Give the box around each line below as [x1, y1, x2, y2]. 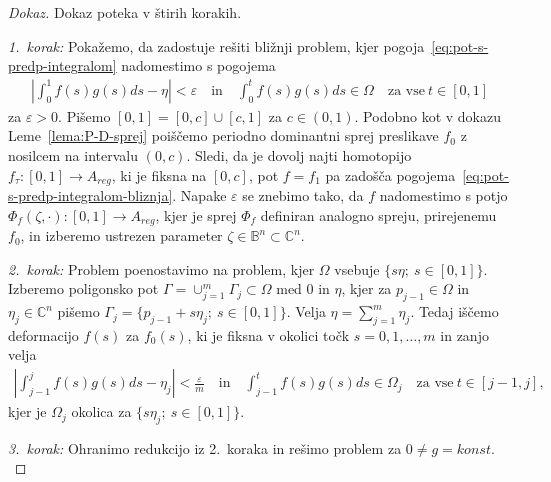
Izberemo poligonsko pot [8, 278, 159, 299]
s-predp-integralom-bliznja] [8, 185, 173, 206]
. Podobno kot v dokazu [354, 105, 501, 126]
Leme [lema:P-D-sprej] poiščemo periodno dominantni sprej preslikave [8, 125, 439, 146]
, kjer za [341, 278, 392, 299]
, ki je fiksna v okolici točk [187, 324, 350, 345]
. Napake [172, 185, 227, 206]
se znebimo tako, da [242, 185, 364, 206]
